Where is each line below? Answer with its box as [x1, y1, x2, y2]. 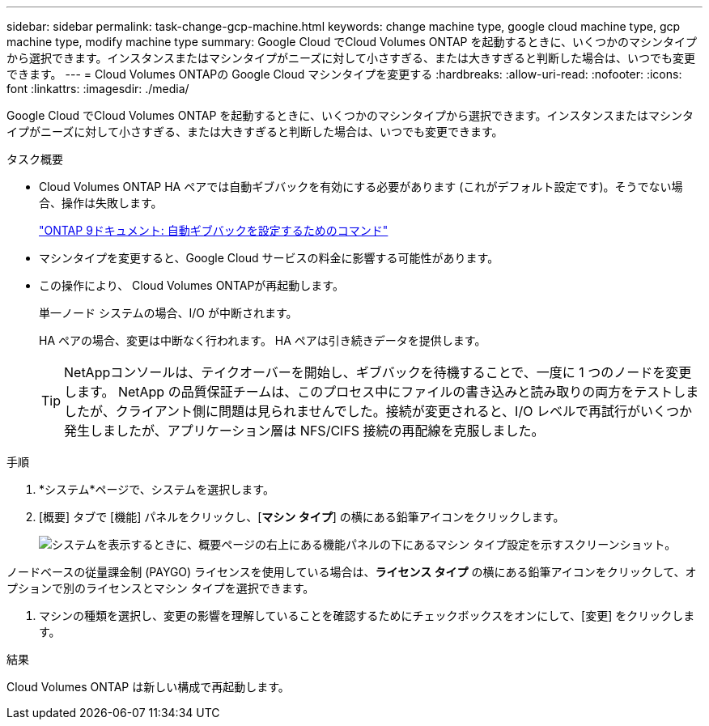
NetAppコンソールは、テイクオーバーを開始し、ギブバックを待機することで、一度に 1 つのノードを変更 [64, 364, 692, 380]
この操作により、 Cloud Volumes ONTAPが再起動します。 [39, 278, 344, 292]
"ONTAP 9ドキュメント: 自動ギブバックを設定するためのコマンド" [39, 223, 388, 237]
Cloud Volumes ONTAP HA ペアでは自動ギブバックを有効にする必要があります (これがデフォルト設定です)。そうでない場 [39, 180, 683, 193]
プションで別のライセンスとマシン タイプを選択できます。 [6, 581, 315, 595]
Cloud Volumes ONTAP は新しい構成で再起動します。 [6, 680, 290, 694]
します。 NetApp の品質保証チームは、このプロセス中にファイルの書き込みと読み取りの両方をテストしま [64, 384, 699, 400]
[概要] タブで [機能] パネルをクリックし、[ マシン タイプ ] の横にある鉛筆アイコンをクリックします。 [39, 510, 565, 524]
